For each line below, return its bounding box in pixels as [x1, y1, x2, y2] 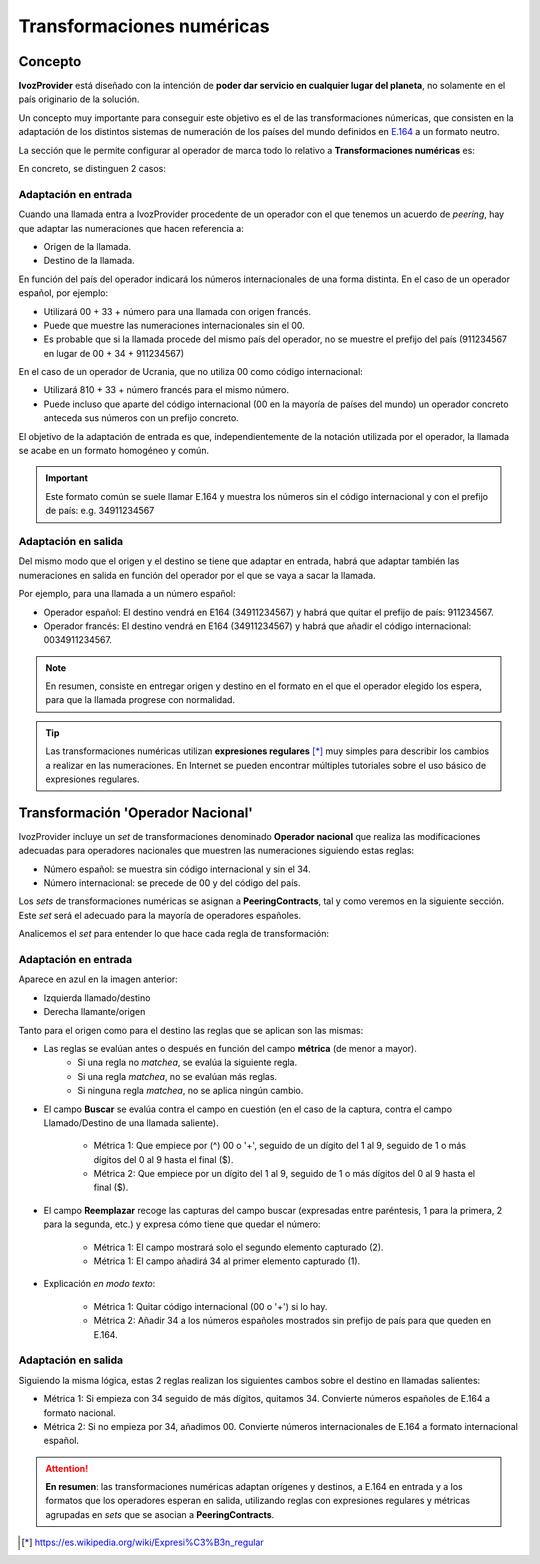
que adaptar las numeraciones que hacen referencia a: [18, 222, 244, 234]
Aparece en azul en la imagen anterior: [18, 973, 179, 985]
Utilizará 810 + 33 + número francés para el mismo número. [43, 384, 290, 396]
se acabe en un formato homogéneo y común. [18, 445, 210, 457]
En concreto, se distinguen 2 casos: [18, 163, 167, 175]
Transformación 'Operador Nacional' [18, 804, 254, 821]
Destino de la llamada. [43, 255, 135, 267]
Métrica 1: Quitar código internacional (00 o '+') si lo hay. [93, 1300, 328, 1312]
